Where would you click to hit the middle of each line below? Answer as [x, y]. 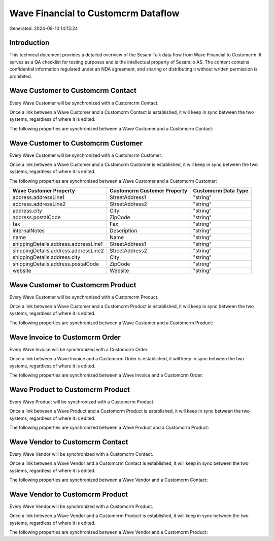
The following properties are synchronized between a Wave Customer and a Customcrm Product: [111, 323]
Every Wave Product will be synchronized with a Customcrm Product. [82, 401]
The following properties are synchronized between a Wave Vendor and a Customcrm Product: [109, 532]
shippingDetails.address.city [46, 257]
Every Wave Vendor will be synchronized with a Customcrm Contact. [81, 454]
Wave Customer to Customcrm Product [73, 285]
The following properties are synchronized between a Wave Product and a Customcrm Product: [109, 428]
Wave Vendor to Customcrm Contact [69, 442]
